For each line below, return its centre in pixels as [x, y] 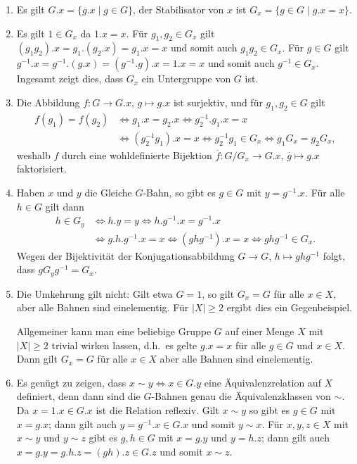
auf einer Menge [260, 331]
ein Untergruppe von [186, 79]
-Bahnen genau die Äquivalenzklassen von [241, 396]
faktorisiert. [41, 169]
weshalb [33, 155]
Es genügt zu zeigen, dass [71, 382]
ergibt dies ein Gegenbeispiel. [290, 307]
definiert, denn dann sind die [78, 396]
